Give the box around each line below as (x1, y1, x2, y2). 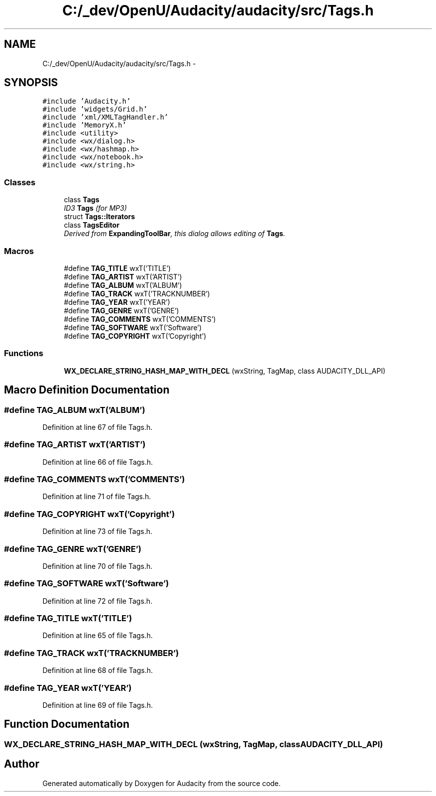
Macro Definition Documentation (4, 384, 170, 397)
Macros (4, 246, 34, 256)
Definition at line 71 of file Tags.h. (42, 492, 151, 501)
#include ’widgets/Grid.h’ (42, 105, 148, 114)
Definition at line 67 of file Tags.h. (42, 422, 153, 431)
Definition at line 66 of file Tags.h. (42, 457, 153, 466)
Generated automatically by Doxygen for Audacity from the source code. (42, 779, 281, 788)
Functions (4, 348, 43, 359)
